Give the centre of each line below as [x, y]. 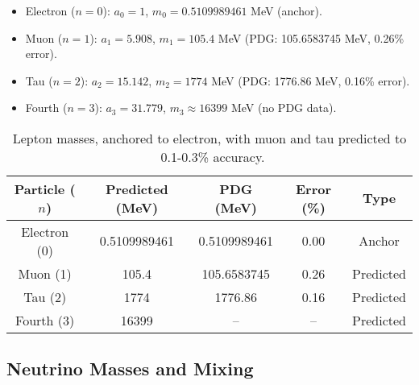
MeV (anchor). [286, 10]
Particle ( [45, 188]
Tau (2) [45, 296]
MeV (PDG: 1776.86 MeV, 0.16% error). [311, 80]
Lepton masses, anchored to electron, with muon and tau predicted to [209, 138]
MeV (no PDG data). [284, 108]
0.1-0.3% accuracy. [213, 156]
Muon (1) [45, 273]
